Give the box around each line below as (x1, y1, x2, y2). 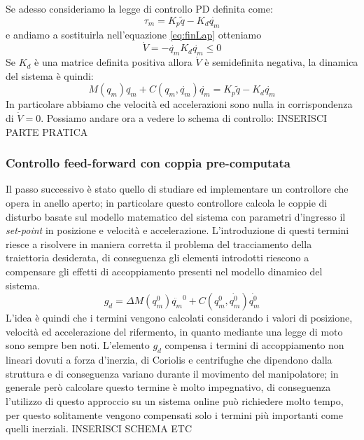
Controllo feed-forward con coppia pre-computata (6, 154, 290, 172)
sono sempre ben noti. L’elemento (6, 338, 150, 352)
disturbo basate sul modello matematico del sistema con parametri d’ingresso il (6, 209, 346, 224)
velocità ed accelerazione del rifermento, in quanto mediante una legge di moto (6, 324, 343, 338)
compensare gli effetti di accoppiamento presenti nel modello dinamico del (6, 263, 323, 278)
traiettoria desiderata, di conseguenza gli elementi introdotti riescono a (6, 250, 309, 265)
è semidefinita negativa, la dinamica (204, 55, 358, 69)
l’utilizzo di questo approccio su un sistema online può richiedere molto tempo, (6, 393, 344, 408)
